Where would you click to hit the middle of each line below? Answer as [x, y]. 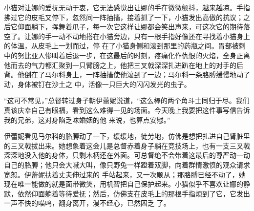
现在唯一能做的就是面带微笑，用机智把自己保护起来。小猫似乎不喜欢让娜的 [124, 184]
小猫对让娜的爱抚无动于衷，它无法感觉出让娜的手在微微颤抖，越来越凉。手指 [127, 7]
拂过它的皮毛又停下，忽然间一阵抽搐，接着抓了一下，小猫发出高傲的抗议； [124, 17]
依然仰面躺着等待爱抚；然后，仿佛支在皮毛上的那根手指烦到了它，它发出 [134, 193]
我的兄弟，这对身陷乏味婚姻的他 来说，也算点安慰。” [87, 119]
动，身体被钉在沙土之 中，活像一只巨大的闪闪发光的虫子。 [97, 84]
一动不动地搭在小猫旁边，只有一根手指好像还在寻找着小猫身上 [151, 36]
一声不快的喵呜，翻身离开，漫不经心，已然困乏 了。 [87, 203]
